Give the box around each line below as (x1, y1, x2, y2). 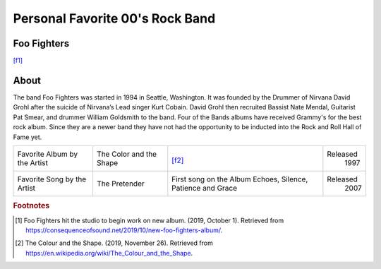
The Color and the (96, 149, 157, 159)
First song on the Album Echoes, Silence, (171, 174, 308, 184)
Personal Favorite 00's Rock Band (13, 11, 216, 26)
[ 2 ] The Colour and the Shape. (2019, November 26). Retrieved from (15, 239, 213, 247)
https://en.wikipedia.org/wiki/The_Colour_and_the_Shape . (25, 249, 193, 257)
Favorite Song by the (17, 174, 87, 184)
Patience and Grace (171, 183, 238, 193)
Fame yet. (13, 133, 42, 141)
